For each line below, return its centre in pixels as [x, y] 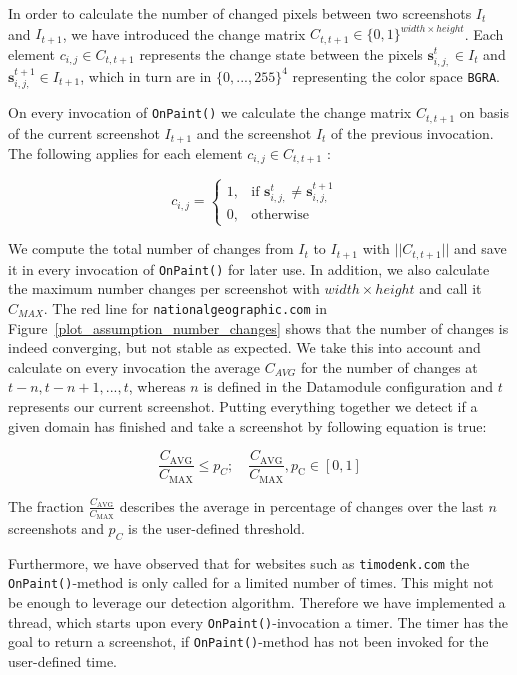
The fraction [46, 505]
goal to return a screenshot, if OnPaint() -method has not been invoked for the [248, 641]
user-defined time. [63, 660]
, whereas [157, 386]
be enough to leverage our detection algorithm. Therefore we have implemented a [257, 602]
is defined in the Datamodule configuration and [348, 386]
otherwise [280, 215]
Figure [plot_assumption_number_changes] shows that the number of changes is [258, 327]
